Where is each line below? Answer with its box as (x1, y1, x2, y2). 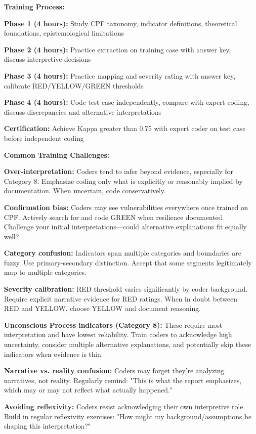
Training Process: (4, 1, 65, 11)
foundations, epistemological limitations (4, 28, 124, 38)
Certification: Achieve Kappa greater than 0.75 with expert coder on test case (4, 123, 246, 133)
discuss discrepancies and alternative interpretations (4, 106, 162, 117)
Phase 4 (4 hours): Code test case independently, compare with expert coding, (4, 97, 250, 107)
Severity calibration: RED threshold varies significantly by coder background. (4, 284, 248, 294)
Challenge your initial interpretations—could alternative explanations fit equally (4, 221, 247, 232)
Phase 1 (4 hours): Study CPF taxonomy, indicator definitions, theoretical (4, 18, 237, 28)
